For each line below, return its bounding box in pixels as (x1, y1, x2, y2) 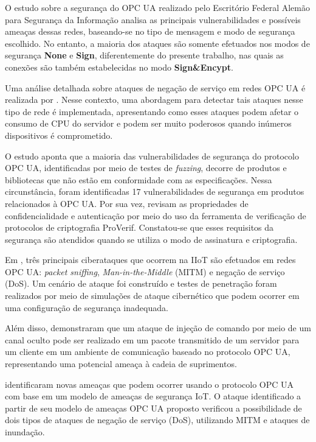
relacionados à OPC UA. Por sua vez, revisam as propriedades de (5, 197, 249, 209)
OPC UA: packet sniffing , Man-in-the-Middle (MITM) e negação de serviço (5, 265, 285, 278)
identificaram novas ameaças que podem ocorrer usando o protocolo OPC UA (5, 377, 294, 390)
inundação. (5, 426, 45, 438)
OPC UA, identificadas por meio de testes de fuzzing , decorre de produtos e (5, 161, 287, 174)
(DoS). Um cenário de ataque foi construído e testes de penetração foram (5, 277, 277, 290)
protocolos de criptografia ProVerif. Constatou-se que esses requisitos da (5, 221, 274, 234)
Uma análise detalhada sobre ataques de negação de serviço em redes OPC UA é (5, 81, 306, 94)
